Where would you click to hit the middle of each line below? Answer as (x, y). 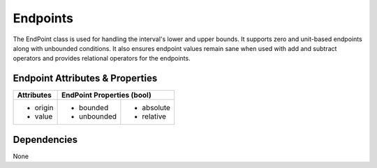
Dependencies (45, 139)
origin (44, 108)
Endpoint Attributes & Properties (85, 78)
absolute (156, 108)
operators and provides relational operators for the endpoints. (102, 59)
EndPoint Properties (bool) (106, 96)
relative (154, 116)
